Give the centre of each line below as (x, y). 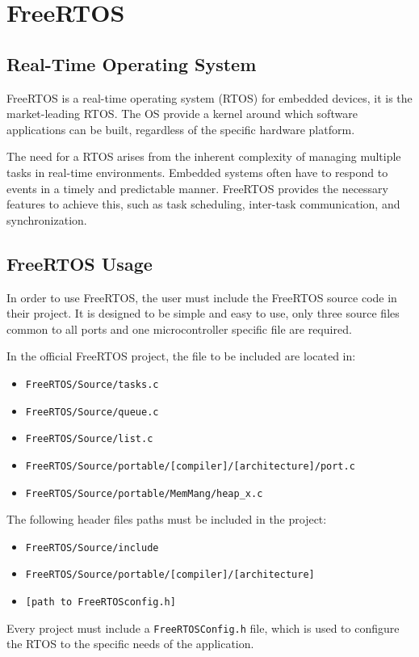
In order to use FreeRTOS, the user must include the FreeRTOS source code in (202, 297)
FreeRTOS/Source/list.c (89, 439)
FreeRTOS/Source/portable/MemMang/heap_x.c (144, 493)
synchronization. (47, 219)
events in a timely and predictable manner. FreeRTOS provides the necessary (197, 188)
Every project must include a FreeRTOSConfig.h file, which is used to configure (203, 628)
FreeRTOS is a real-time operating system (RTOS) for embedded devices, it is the (209, 97)
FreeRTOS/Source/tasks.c (92, 384)
